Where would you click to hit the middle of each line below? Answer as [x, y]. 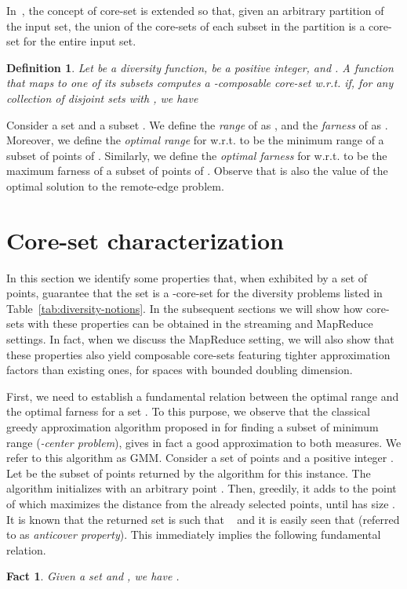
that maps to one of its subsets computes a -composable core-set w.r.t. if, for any [200, 83]
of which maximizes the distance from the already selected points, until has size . [201, 503]
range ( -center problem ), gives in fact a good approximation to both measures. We [204, 442]
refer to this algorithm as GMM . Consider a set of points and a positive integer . [200, 458]
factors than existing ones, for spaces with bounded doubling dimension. [180, 370]
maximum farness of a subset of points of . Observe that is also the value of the [197, 171]
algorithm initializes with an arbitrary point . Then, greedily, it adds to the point [202, 488]
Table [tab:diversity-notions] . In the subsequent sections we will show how [185, 308]
